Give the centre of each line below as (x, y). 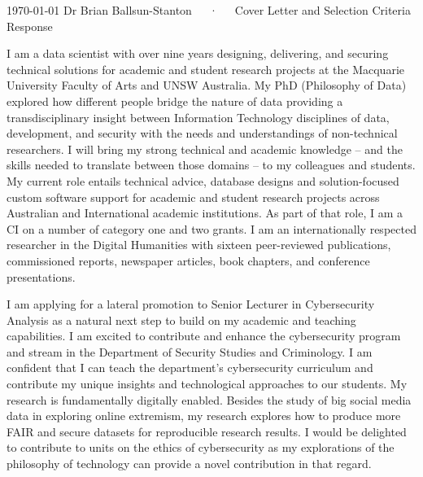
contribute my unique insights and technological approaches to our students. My (207, 384)
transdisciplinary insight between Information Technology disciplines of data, (198, 117)
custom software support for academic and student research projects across (193, 197)
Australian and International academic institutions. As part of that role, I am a (205, 213)
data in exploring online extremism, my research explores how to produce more (204, 416)
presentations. (41, 276)
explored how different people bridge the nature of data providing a (175, 101)
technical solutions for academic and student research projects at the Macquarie (206, 69)
